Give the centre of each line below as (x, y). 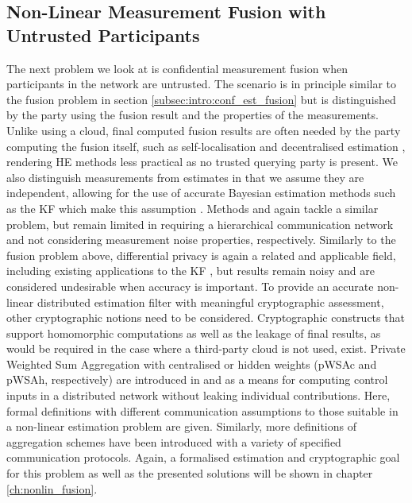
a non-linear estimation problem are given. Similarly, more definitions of (181, 426)
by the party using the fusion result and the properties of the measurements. (193, 115)
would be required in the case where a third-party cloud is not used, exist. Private (206, 348)
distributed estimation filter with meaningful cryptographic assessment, (210, 302)
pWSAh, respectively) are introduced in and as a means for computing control (197, 379)
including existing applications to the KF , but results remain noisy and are (191, 271)
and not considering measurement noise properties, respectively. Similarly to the (201, 240)
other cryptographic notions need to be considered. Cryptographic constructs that (206, 317)
